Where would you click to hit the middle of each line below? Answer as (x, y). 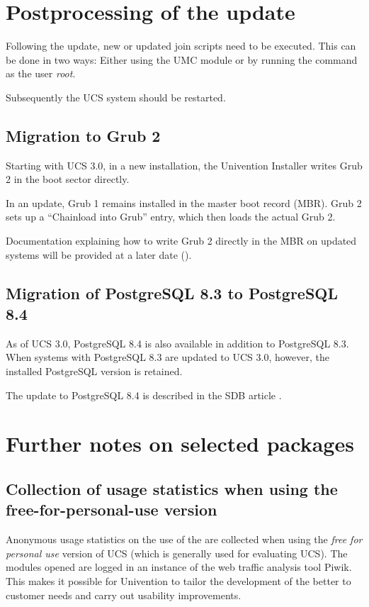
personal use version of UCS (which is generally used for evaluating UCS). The (177, 553)
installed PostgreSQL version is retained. (94, 371)
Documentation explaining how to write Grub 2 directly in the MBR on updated (181, 241)
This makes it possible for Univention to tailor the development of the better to (178, 580)
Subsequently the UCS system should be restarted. (116, 97)
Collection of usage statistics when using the (172, 489)
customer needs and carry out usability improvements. (124, 595)
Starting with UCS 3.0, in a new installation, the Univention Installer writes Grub (184, 165)
